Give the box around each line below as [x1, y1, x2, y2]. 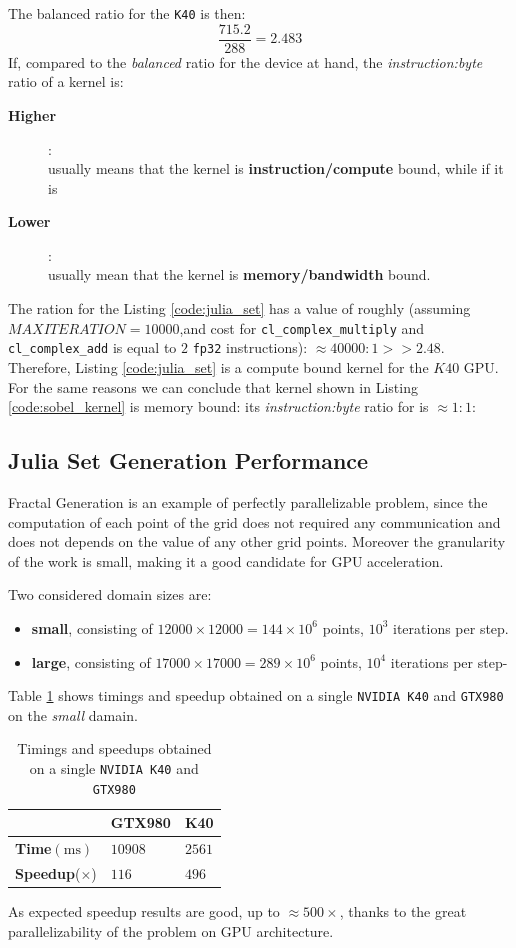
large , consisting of [31, 651, 151, 672]
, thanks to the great [339, 901, 467, 922]
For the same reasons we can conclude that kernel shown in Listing [8, 376, 418, 397]
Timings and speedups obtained [17, 738, 212, 759]
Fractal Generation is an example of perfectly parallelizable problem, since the [8, 491, 488, 512]
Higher [8, 104, 57, 125]
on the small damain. [8, 704, 138, 725]
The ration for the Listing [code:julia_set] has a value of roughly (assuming [8, 298, 471, 319]
